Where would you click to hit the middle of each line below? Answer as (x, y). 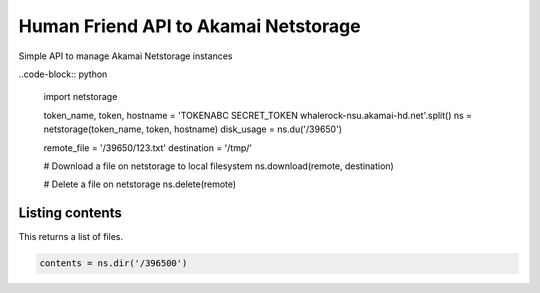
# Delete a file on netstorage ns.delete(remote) (140, 184)
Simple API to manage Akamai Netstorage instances (125, 56)
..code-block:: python (63, 74)
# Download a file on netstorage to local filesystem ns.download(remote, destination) (218, 166)
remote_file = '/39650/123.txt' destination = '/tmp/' (148, 147)
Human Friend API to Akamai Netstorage (189, 26)
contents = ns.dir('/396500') (113, 263)
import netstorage (80, 97)
